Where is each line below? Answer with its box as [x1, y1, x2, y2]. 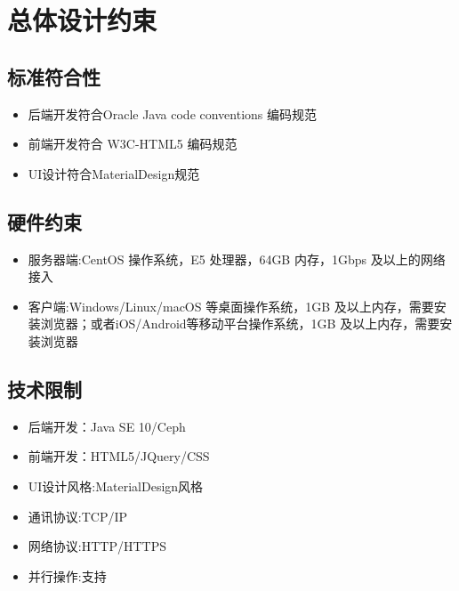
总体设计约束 [7, 2, 157, 38]
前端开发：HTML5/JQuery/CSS [28, 447, 210, 466]
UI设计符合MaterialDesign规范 [28, 164, 200, 182]
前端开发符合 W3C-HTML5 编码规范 [28, 134, 238, 153]
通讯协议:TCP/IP [28, 506, 128, 525]
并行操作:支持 [28, 566, 107, 585]
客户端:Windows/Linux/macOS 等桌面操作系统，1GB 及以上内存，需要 [28, 296, 434, 315]
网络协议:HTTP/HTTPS [28, 537, 166, 555]
